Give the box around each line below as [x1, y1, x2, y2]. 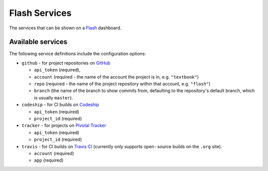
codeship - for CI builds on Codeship [21, 102, 99, 108]
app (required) [34, 157, 64, 164]
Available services [9, 38, 67, 46]
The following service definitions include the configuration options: [9, 51, 146, 57]
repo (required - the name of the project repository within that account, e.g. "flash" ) [34, 81, 211, 87]
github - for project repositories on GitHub [21, 60, 111, 66]
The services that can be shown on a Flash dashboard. [9, 25, 122, 31]
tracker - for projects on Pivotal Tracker [21, 122, 106, 129]
